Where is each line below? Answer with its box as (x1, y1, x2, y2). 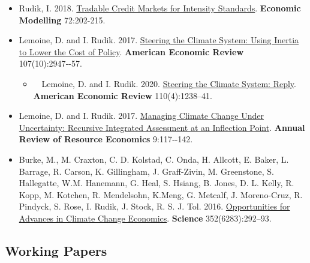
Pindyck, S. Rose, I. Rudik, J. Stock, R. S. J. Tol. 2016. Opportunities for (19, 200, 290, 213)
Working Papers (5, 241, 107, 259)
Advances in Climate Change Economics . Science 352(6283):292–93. (19, 211, 272, 224)
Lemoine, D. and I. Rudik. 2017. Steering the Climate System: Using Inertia (19, 34, 299, 46)
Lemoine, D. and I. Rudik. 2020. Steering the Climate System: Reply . (41, 77, 297, 89)
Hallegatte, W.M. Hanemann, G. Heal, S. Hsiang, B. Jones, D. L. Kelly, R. (19, 177, 294, 189)
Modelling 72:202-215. (19, 13, 106, 26)
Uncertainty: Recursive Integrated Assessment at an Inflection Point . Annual (19, 121, 305, 133)
